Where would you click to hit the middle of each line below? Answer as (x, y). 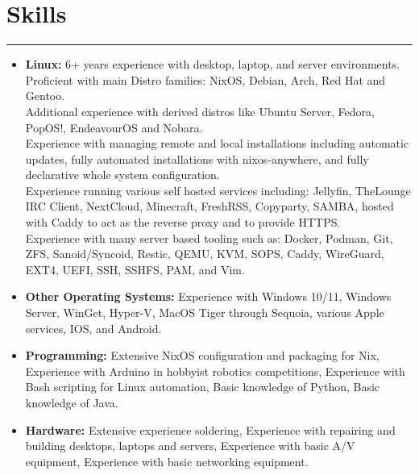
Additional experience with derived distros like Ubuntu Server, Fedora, (200, 111)
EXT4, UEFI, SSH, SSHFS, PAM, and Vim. (135, 269)
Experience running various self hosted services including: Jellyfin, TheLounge (218, 190)
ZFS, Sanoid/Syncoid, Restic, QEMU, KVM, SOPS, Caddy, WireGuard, (205, 254)
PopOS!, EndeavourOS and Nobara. (114, 127)
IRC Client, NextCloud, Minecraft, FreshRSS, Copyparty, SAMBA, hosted (209, 206)
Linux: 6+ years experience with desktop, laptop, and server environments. (213, 64)
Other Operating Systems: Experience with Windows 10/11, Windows (208, 296)
